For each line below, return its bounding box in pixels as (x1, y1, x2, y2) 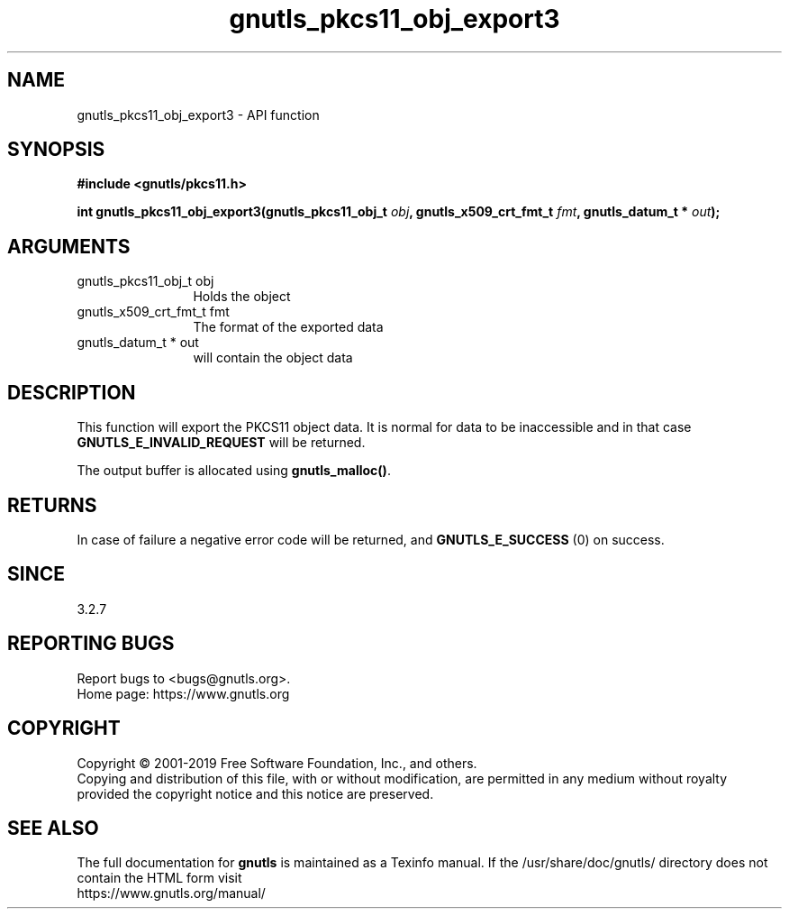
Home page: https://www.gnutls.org (77, 685, 290, 701)
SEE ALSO (7, 816, 99, 839)
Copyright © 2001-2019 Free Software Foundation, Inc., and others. (77, 755, 477, 771)
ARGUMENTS (7, 234, 131, 258)
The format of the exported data (193, 319, 384, 335)
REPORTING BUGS (7, 632, 175, 655)
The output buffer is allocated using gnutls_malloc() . (77, 463, 391, 479)
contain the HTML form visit (77, 870, 242, 886)
